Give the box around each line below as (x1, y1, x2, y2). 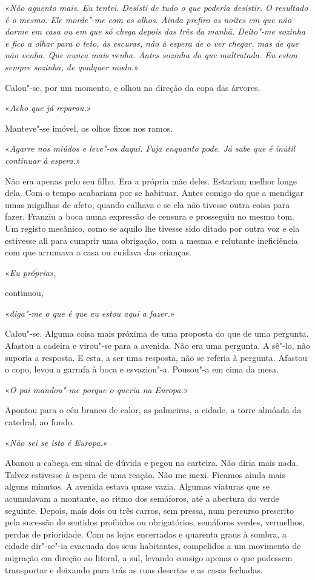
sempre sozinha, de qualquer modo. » (5, 60, 139, 73)
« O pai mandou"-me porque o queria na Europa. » (5, 383, 188, 396)
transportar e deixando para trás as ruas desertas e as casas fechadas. (5, 563, 263, 576)
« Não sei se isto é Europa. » (5, 436, 108, 448)
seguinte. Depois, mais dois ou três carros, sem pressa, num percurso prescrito (5, 504, 294, 516)
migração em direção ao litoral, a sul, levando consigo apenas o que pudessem (5, 551, 293, 564)
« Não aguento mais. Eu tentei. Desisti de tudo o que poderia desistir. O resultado (5, 1, 308, 13)
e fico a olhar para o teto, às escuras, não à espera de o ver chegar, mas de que (5, 36, 299, 49)
